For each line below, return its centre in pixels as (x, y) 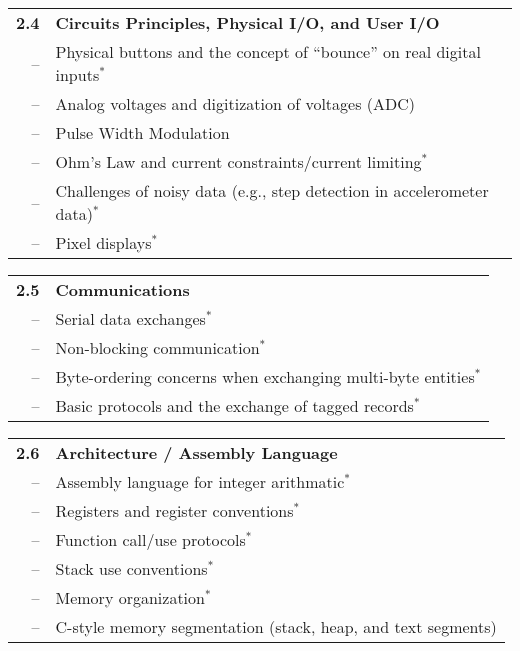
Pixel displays (103, 242)
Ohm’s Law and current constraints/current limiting (238, 161)
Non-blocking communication (157, 347)
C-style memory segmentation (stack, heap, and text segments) (276, 626)
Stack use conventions (131, 568)
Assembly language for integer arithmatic (200, 481)
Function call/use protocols (150, 539)
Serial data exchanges (130, 318)
